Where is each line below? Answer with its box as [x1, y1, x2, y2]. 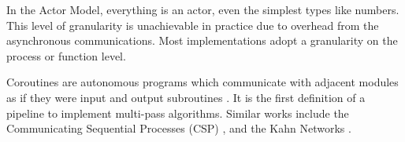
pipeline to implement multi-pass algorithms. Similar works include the [6, 104, 349, 121]
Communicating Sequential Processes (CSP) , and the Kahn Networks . [6, 120, 351, 137]
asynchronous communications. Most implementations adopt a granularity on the [6, 32, 398, 49]
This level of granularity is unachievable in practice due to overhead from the [6, 16, 379, 33]
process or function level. [6, 47, 126, 64]
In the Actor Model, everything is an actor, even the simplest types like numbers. [6, 2, 399, 17]
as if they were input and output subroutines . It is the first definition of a [6, 89, 366, 105]
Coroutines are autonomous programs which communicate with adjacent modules [6, 74, 399, 90]
